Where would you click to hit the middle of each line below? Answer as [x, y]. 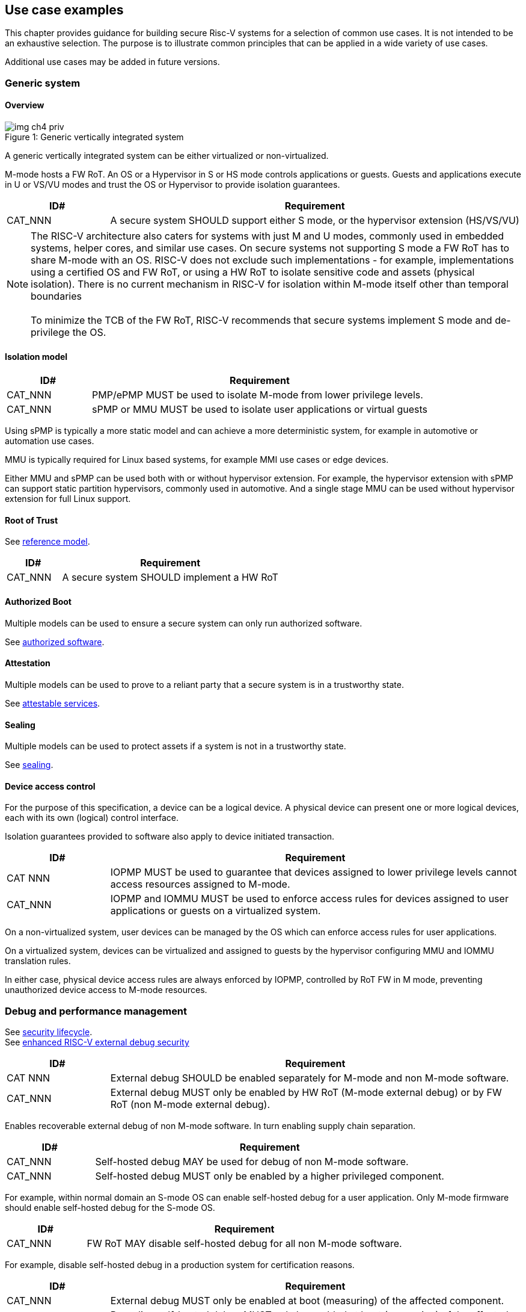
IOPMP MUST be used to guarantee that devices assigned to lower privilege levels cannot [313, 872]
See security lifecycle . [49, 1032]
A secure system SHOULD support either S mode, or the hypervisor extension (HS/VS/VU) [315, 221]
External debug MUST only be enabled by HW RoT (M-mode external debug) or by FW [306, 1093]
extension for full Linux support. [68, 499]
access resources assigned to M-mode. [200, 884]
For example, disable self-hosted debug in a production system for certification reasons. [180, 1265]
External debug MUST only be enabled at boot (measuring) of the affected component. [307, 1301]
